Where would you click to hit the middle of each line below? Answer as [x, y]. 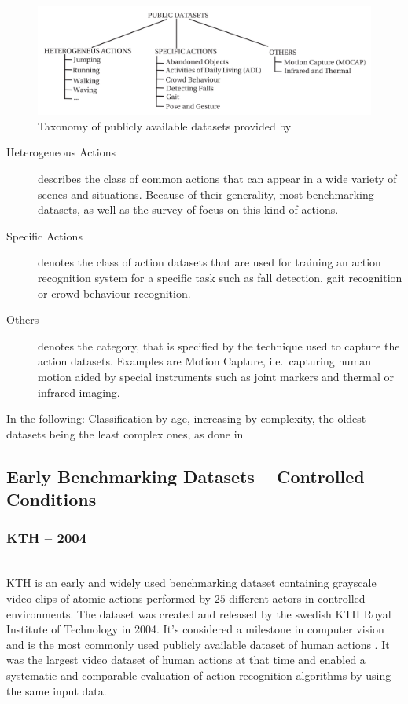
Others [23, 319]
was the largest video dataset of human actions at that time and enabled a [186, 660]
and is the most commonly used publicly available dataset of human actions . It [198, 644]
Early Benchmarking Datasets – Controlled [186, 476]
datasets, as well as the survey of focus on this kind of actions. [188, 209]
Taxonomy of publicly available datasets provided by [165, 125]
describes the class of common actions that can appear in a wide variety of [217, 179]
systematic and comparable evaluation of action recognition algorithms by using [199, 675]
